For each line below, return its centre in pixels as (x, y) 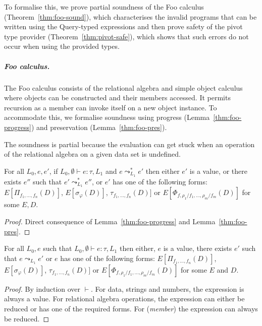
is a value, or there (218, 171)
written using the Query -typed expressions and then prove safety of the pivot (123, 26)
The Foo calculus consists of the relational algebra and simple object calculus (123, 87)
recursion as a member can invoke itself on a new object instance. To (111, 107)
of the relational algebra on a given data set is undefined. (92, 154)
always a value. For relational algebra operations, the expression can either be (124, 299)
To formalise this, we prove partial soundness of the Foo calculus (104, 7)
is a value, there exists (198, 248)
